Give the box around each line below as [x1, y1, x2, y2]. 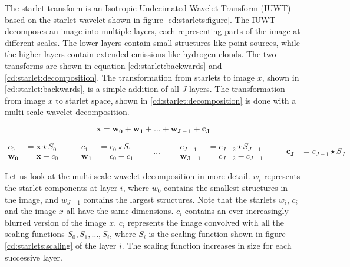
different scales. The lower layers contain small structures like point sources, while [5, 36, 300, 48]
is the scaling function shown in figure [148, 228, 286, 240]
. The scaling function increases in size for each [121, 239, 292, 251]
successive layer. [5, 250, 62, 263]
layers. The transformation [189, 83, 285, 95]
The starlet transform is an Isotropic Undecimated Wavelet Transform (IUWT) [5, 2, 291, 14]
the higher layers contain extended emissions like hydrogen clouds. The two [5, 48, 276, 60]
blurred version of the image [5, 216, 107, 228]
